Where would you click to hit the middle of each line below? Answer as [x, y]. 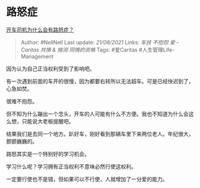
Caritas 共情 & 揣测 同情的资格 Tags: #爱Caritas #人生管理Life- [98, 50]
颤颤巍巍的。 [22, 141]
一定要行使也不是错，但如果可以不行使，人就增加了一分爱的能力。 [87, 179]
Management [37, 56]
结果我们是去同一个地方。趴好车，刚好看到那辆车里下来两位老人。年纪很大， [100, 133]
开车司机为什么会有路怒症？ [40, 30]
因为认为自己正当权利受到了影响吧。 [51, 68]
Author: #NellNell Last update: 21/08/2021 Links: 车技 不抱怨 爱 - [100, 42]
